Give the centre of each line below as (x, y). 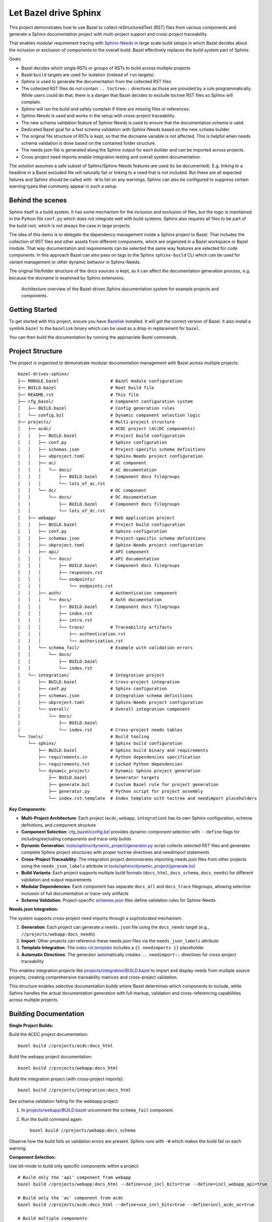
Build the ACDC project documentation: (49, 1034)
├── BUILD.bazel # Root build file (86, 388)
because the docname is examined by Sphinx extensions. (67, 278)
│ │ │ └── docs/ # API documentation (89, 559)
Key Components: (28, 809)
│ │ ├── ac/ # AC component (82, 463)
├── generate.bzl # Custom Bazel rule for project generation (134, 784)
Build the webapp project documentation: (51, 1057)
